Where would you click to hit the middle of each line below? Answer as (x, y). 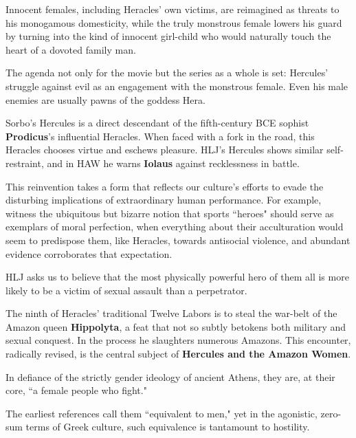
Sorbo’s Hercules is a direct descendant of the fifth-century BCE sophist (157, 123)
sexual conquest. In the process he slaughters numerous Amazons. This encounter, (178, 340)
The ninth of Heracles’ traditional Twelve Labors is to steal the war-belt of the (171, 313)
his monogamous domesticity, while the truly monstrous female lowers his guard (174, 22)
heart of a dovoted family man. (71, 49)
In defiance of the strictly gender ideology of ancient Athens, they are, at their (170, 376)
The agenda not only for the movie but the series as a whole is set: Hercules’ (167, 73)
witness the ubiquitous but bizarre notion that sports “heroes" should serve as (170, 213)
